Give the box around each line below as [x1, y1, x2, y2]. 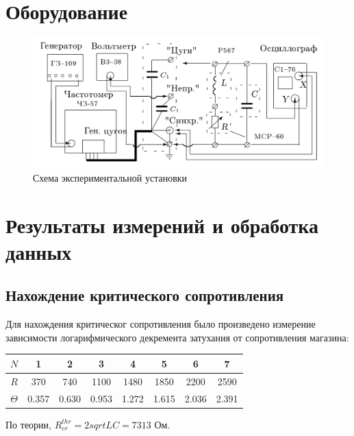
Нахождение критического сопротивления [5, 284, 284, 306]
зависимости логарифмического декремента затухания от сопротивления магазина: [5, 330, 349, 344]
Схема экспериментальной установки [33, 170, 188, 184]
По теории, [5, 417, 51, 431]
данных [5, 237, 72, 265]
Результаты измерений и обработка [5, 210, 319, 239]
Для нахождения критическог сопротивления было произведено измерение [5, 317, 316, 331]
